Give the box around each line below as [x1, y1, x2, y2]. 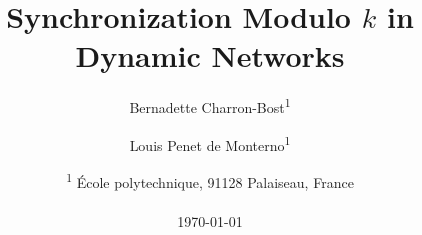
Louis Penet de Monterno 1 [129, 131, 291, 155]
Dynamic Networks [75, 35, 345, 76]
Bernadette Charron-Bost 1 [129, 94, 291, 117]
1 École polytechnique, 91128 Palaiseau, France [66, 168, 354, 192]
